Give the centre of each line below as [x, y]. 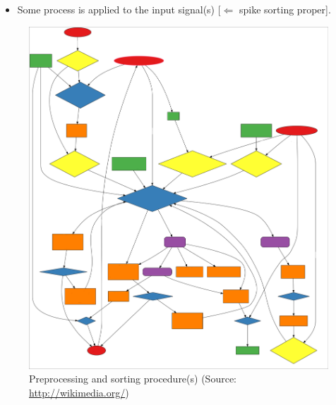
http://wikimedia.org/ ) [79, 392]
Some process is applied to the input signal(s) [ [119, 9]
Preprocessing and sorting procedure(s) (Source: [133, 379]
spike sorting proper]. [285, 9]
